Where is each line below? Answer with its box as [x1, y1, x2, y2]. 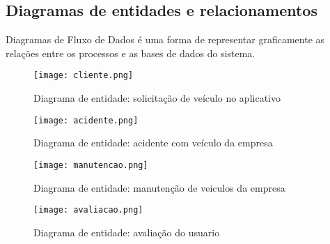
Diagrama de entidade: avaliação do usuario [33, 224, 220, 239]
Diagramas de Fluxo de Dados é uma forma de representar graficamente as [6, 32, 325, 47]
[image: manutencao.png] [33, 160, 148, 170]
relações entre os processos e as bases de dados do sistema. [6, 45, 256, 60]
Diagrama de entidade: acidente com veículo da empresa [33, 135, 273, 150]
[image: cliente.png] [33, 70, 134, 81]
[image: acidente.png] [33, 115, 139, 125]
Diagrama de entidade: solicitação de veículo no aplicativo [33, 91, 281, 105]
